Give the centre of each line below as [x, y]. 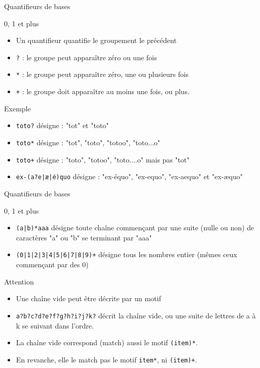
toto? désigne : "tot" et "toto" [62, 125]
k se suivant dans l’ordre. [55, 325]
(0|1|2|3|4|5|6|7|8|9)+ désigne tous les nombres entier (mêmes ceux [126, 254]
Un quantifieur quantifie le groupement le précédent [96, 40]
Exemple [17, 108]
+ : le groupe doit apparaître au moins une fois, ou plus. [103, 91]
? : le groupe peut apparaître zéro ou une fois [86, 57]
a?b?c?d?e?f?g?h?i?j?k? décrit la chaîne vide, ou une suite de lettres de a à [136, 315]
